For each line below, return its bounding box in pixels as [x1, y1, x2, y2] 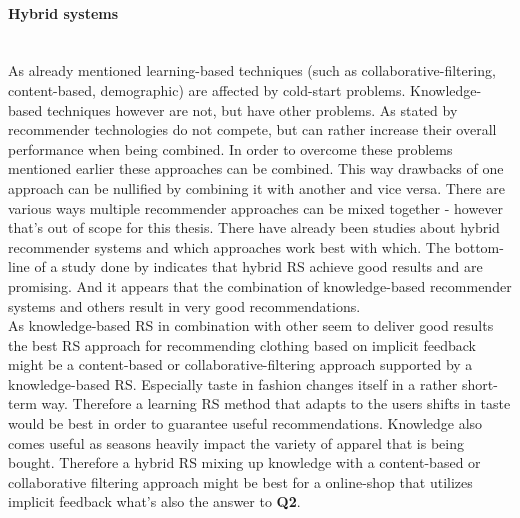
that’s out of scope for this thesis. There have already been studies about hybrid [8, 217, 500, 238]
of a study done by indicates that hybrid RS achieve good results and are [34, 256, 483, 277]
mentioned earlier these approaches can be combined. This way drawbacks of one [8, 158, 504, 179]
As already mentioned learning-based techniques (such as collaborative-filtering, [8, 60, 496, 81]
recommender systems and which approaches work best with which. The [8, 236, 450, 257]
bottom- [454, 236, 504, 257]
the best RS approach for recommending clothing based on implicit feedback [8, 334, 476, 355]
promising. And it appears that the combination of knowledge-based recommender [8, 275, 512, 296]
